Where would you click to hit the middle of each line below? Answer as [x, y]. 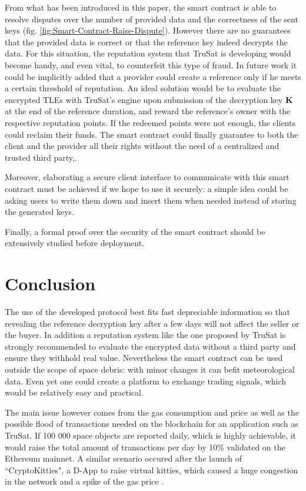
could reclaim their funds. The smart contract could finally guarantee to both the [152, 134]
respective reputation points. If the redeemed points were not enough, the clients [150, 122]
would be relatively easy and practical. [74, 392]
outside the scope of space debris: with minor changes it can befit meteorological [150, 369]
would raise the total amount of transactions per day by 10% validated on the [145, 447]
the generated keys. [39, 212]
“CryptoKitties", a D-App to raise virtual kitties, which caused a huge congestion [152, 470]
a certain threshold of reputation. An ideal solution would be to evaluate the [143, 88]
